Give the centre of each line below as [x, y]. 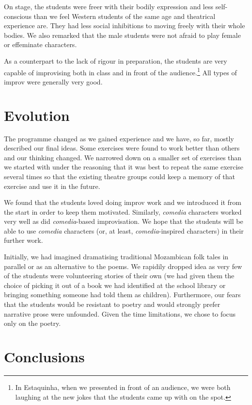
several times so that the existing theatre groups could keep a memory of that [119, 176]
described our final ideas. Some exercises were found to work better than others [122, 148]
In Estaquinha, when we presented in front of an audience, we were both [123, 387]
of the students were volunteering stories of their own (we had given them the [119, 276]
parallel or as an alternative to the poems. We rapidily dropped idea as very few [123, 266]
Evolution [37, 115]
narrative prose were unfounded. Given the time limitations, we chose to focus [120, 313]
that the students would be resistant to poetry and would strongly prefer [112, 304]
